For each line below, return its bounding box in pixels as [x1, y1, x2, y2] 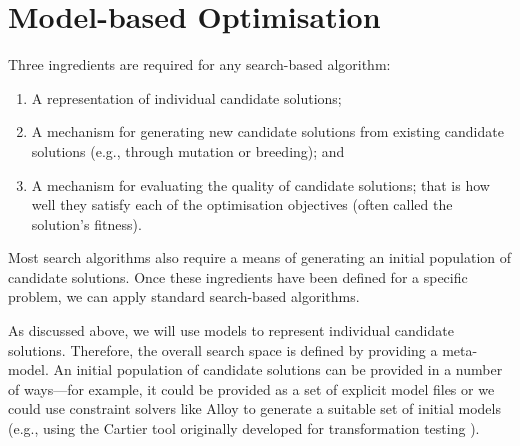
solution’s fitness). [31, 213, 142, 234]
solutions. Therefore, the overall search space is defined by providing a [8, 339, 438, 360]
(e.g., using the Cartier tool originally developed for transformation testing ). [8, 418, 480, 439]
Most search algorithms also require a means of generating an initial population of [8, 247, 512, 268]
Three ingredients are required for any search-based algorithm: [8, 54, 391, 75]
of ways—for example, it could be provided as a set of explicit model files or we [8, 378, 495, 399]
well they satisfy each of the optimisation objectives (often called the [31, 194, 453, 215]
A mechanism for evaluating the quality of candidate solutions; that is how [31, 174, 490, 195]
